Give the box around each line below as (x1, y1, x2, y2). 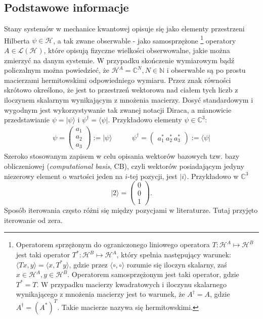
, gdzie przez (69, 259, 108, 269)
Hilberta (4, 35, 30, 45)
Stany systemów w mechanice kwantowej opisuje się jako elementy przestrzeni (4, 23, 245, 34)
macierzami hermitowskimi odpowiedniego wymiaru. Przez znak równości (4, 74, 231, 85)
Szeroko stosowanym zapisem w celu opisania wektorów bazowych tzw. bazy (4, 151, 240, 161)
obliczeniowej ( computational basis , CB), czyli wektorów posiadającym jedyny (4, 160, 244, 171)
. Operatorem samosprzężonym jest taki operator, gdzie (67, 269, 239, 280)
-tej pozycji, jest (127, 170, 178, 181)
